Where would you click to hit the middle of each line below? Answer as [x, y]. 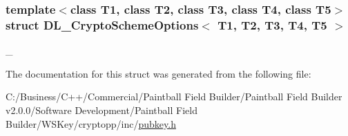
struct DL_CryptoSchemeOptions [102, 24]
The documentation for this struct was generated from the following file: [158, 73]
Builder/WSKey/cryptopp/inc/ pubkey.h [91, 123]
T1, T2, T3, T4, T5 [272, 24]
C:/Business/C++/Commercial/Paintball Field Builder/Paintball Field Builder [174, 97]
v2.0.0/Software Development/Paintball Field [101, 110]
